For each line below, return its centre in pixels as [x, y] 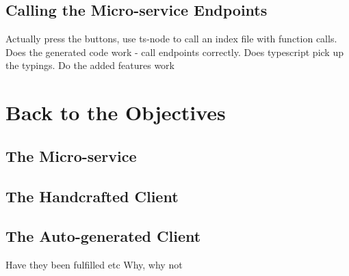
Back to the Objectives [116, 112]
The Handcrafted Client [92, 196]
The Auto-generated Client [103, 236]
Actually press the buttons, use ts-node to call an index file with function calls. [171, 39]
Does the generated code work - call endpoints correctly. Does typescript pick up [174, 52]
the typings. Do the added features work [90, 65]
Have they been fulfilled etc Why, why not [94, 265]
